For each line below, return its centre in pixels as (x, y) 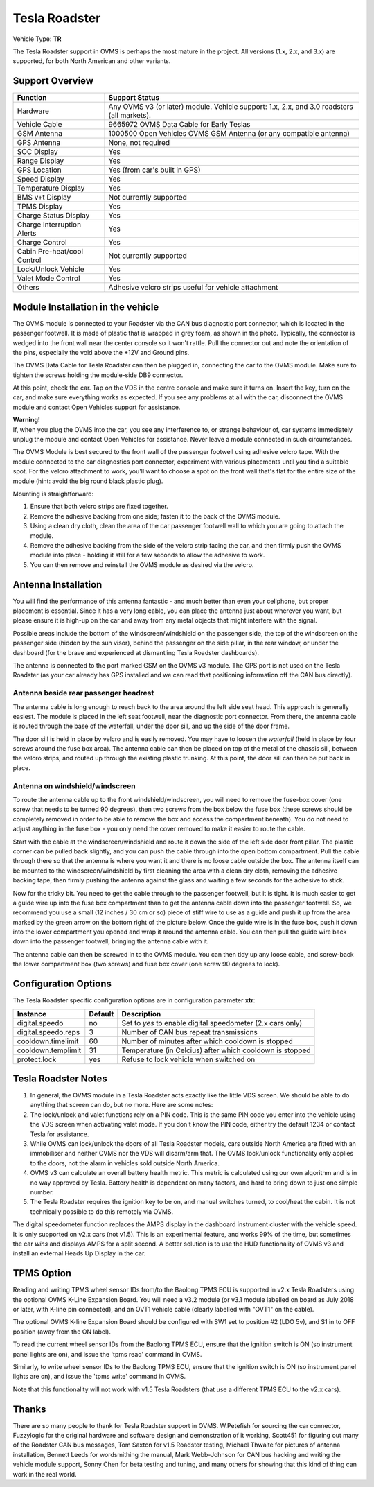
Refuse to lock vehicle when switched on (188, 1059)
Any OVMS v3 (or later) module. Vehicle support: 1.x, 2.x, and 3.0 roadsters (231, 107)
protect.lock (37, 1059)
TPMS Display (40, 207)
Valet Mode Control (48, 279)
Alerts (27, 234)
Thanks (29, 1409)
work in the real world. (45, 1474)
